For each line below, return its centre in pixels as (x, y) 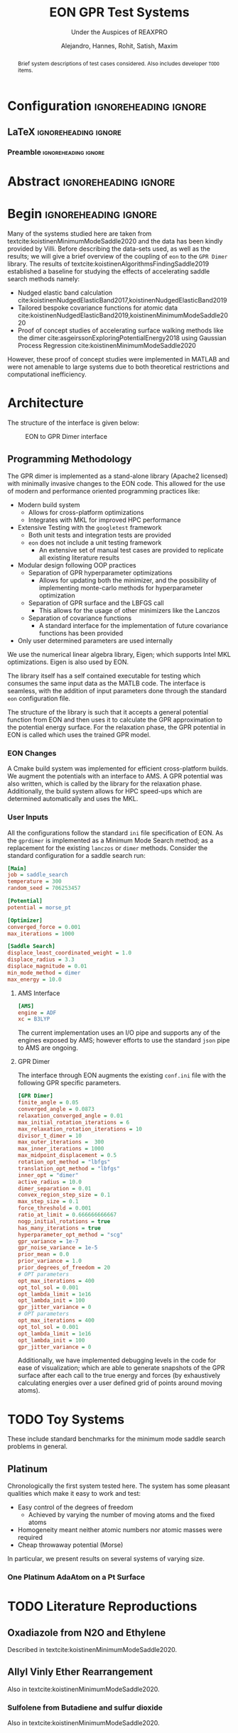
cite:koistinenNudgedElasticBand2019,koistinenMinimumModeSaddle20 (123, 315)
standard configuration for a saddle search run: (76, 855)
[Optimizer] (25, 920)
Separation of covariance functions (80, 618)
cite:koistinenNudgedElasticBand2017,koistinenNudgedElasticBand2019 (122, 300)
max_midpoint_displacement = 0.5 (67, 1156)
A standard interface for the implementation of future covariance (134, 625)
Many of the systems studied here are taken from (80, 234)
